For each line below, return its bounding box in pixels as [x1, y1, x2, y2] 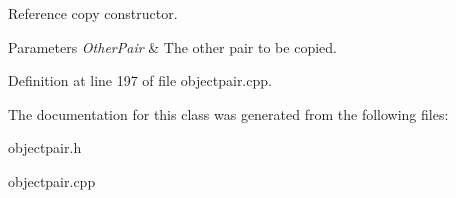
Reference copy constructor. [8, 3, 178, 23]
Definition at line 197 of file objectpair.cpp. [8, 70, 272, 91]
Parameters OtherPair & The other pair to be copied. [8, 36, 337, 57]
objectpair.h [8, 137, 82, 158]
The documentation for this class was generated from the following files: [8, 103, 449, 124]
